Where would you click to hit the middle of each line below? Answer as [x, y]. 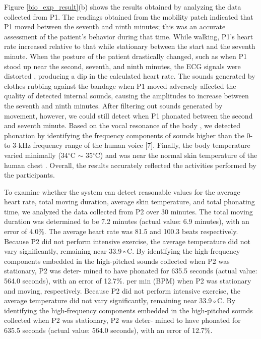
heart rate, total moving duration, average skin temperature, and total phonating [129, 202]
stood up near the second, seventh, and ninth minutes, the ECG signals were [122, 66]
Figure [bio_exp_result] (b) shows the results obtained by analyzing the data [123, 7]
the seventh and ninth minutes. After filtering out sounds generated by [113, 105]
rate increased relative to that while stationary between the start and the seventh [130, 46]
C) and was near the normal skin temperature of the [176, 155]
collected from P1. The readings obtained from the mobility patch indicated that [129, 16]
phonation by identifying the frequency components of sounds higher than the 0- [128, 135]
